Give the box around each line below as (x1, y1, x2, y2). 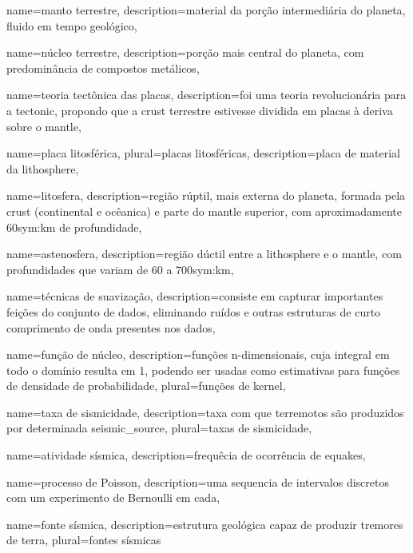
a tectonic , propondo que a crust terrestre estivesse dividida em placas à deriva (6, 101, 393, 118)
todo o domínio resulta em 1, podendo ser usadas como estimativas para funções (6, 361, 400, 378)
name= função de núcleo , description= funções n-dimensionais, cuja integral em (6, 346, 390, 363)
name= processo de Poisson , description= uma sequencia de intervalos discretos (6, 473, 389, 490)
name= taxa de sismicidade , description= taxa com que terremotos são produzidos (6, 404, 404, 420)
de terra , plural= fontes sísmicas (6, 531, 161, 548)
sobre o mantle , (6, 117, 81, 134)
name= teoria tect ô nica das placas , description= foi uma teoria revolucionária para (6, 86, 407, 103)
